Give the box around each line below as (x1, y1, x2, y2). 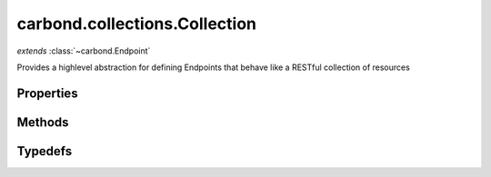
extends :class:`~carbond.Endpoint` (16, 45, 151, 56)
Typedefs (16, 143, 73, 159)
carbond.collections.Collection (16, 14, 256, 34)
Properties (16, 85, 78, 101)
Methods (16, 114, 69, 130)
